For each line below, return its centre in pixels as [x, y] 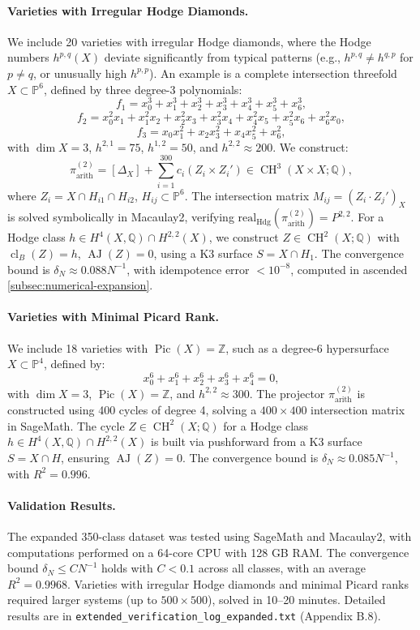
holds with [127, 568]
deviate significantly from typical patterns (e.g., [222, 57]
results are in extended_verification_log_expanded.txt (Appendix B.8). [194, 615]
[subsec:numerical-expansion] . [80, 285]
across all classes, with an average [282, 568]
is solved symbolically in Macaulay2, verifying [121, 217]
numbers [28, 57]
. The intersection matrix [247, 195]
